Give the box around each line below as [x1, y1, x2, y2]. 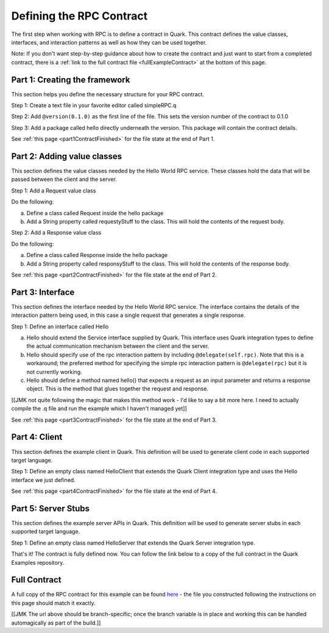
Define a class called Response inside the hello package [26, 252, 168, 259]
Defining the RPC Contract [11, 9, 148, 23]
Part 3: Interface [11, 287, 75, 297]
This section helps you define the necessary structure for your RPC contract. [11, 90, 204, 97]
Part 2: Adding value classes [11, 151, 122, 161]
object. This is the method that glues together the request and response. [26, 385, 208, 392]
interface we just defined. [11, 476, 76, 484]
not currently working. [26, 368, 82, 375]
